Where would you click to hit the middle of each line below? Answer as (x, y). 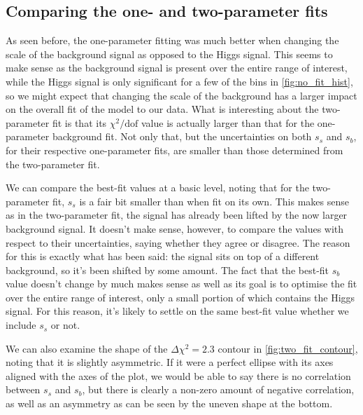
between (23, 389)
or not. (65, 325)
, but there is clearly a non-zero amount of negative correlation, (218, 389)
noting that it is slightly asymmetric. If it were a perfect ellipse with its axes (170, 362)
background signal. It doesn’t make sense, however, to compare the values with (175, 228)
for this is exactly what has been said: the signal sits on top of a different (163, 256)
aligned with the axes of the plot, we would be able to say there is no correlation (178, 375)
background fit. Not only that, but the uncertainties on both (182, 136)
